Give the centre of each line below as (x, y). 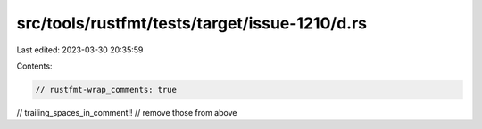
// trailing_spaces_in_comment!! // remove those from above (127, 112)
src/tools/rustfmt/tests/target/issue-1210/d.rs (192, 23)
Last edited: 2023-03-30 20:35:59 (80, 50)
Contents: (34, 66)
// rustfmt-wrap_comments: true (106, 89)
